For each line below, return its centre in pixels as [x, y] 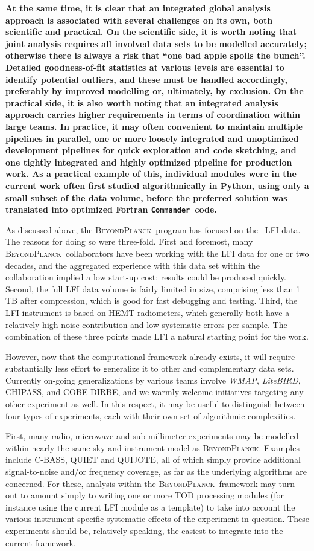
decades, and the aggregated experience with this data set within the [133, 265]
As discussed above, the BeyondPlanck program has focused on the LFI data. [153, 229]
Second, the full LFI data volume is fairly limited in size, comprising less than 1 [153, 288]
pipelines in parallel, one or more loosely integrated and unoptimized [152, 138]
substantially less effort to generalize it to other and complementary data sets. [150, 368]
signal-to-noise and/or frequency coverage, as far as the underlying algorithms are [156, 472]
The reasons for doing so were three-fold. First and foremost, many [129, 241]
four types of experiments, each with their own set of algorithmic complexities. [151, 415]
